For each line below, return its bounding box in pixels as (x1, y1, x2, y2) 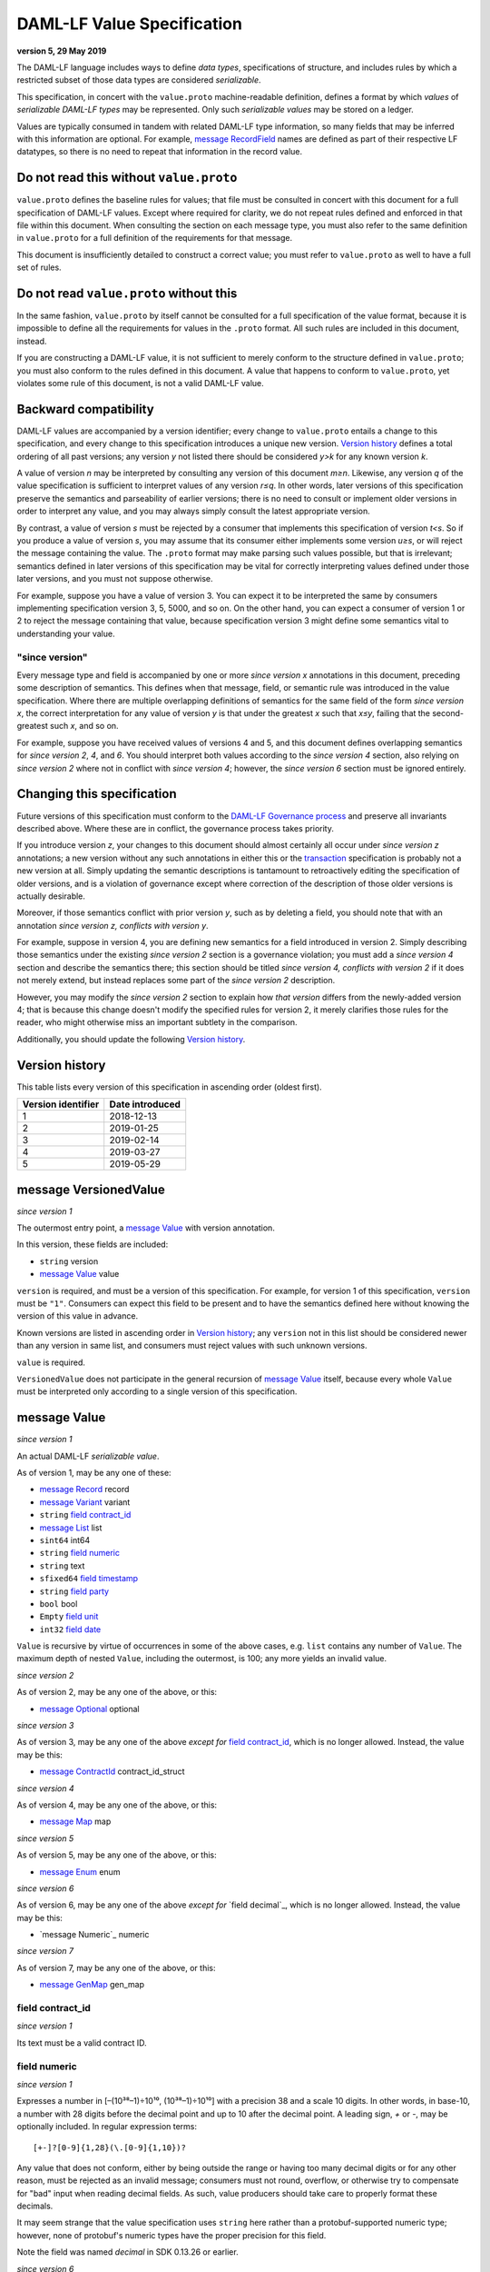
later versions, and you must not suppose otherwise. (16, 573, 213, 584)
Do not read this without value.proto (16, 170, 238, 185)
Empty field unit (39, 1611, 99, 1622)
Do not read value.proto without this (16, 285, 238, 301)
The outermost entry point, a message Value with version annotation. (16, 1222, 276, 1233)
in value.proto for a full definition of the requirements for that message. (16, 233, 293, 244)
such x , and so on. (50, 721, 119, 732)
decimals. (16, 2200, 54, 2212)
